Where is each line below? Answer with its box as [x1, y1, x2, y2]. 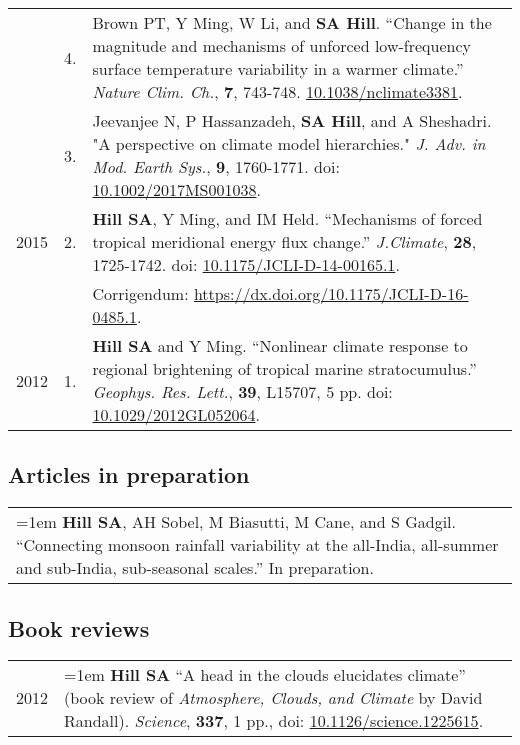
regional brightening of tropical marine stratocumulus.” [92, 357, 477, 380]
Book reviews [8, 612, 150, 643]
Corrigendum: [92, 282, 189, 305]
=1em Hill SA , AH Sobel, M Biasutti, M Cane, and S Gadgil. [16, 510, 456, 534]
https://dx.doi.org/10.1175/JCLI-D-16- [193, 282, 469, 305]
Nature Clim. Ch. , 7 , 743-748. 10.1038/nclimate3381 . [92, 80, 463, 103]
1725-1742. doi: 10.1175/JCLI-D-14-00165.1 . [92, 253, 400, 276]
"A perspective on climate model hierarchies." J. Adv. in [92, 132, 486, 155]
